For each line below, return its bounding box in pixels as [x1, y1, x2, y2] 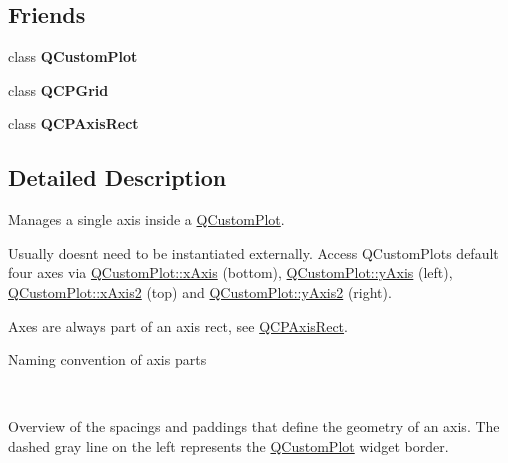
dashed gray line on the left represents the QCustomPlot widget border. [8, 435, 449, 456]
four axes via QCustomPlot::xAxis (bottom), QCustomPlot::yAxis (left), [8, 262, 453, 283]
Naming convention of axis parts [8, 349, 207, 370]
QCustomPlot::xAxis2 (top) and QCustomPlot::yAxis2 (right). [8, 281, 392, 302]
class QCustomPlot [8, 46, 138, 67]
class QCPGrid [8, 79, 109, 100]
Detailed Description [8, 162, 227, 193]
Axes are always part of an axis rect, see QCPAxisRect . [8, 315, 348, 336]
